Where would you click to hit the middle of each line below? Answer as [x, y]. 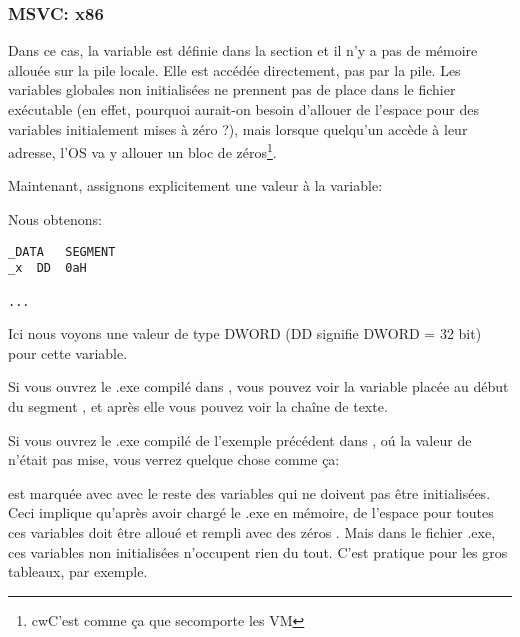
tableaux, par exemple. [78, 571]
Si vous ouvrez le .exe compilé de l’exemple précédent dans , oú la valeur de [240, 439]
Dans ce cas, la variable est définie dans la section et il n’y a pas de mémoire [243, 50]
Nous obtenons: [55, 219]
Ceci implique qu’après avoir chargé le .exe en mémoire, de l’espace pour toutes [251, 512]
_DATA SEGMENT [62, 251]
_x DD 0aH [47, 268]
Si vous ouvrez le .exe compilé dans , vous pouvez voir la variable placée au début [258, 386]
